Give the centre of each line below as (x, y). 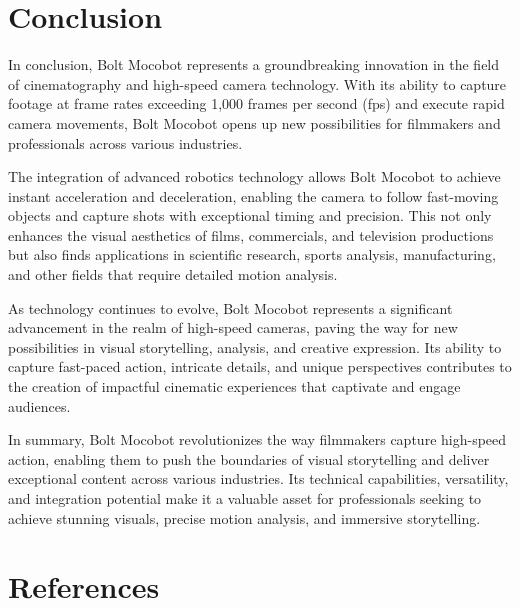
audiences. (39, 405)
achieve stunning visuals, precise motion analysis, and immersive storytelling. (244, 517)
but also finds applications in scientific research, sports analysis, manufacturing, (252, 254)
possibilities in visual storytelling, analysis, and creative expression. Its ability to (255, 346)
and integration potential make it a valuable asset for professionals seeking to (245, 498)
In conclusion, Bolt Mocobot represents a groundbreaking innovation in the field (254, 64)
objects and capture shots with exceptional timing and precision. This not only (250, 215)
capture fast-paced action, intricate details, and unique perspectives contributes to (260, 366)
